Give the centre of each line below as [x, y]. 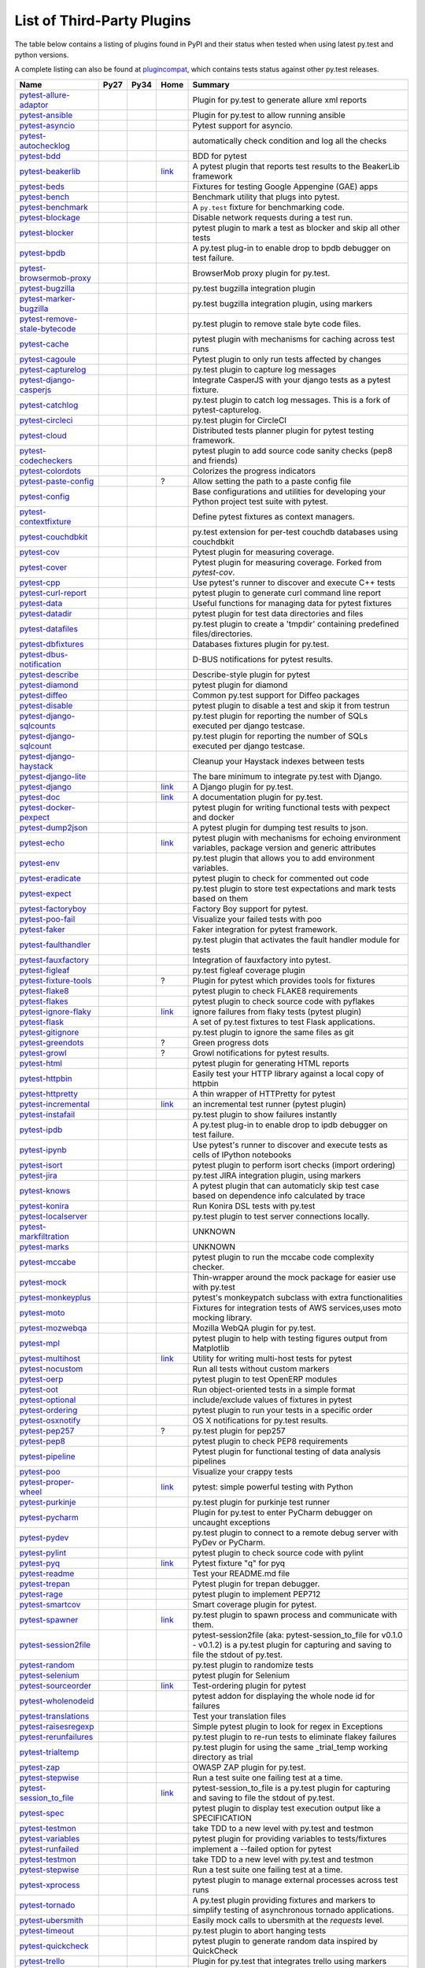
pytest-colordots [50, 471]
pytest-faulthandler [55, 945]
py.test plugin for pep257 [239, 1430]
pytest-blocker [46, 232]
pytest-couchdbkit [54, 537]
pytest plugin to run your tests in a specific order [283, 1410]
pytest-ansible [46, 115]
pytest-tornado [47, 1905]
